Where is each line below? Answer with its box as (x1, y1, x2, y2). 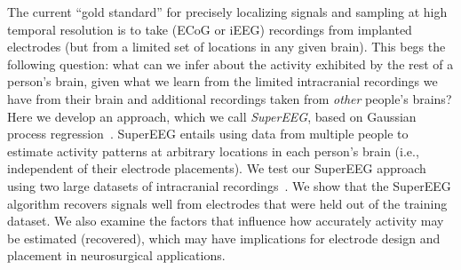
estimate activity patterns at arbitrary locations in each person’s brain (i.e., (7, 141, 419, 160)
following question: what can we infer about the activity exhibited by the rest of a (7, 54, 454, 73)
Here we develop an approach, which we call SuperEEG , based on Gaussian (7, 107, 417, 125)
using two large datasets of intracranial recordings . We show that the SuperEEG (7, 176, 451, 195)
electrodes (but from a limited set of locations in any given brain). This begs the (7, 37, 446, 56)
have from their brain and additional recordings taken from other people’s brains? (7, 89, 452, 107)
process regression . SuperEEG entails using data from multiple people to (7, 124, 409, 143)
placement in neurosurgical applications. (7, 246, 226, 265)
